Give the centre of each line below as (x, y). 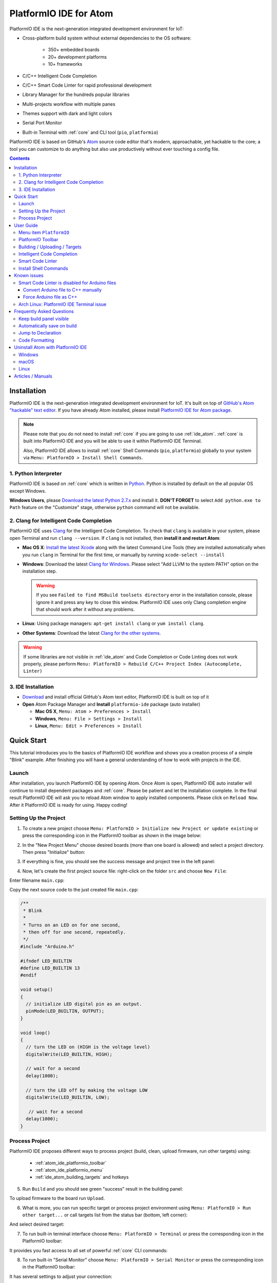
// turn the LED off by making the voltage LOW (87, 1090)
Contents (20, 159)
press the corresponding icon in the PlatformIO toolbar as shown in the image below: (112, 835)
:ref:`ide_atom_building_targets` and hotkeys (82, 1177)
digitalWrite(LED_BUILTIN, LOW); (68, 1097)
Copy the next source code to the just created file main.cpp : (74, 890)
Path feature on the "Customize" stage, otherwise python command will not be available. (105, 508)
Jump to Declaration (40, 333)
